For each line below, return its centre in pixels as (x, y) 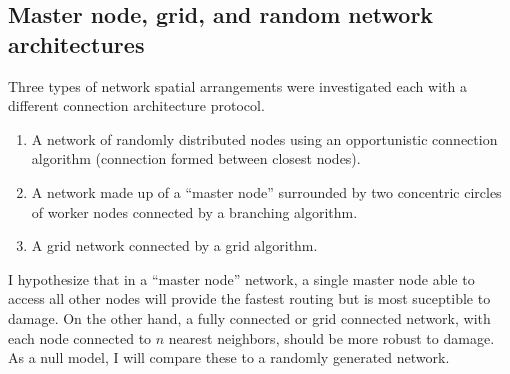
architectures (76, 43)
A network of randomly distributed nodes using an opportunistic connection (264, 138)
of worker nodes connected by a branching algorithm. (194, 211)
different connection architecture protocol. (136, 105)
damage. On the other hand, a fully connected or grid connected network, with (249, 317)
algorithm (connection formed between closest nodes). (196, 158)
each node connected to (80, 337)
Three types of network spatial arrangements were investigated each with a (237, 85)
